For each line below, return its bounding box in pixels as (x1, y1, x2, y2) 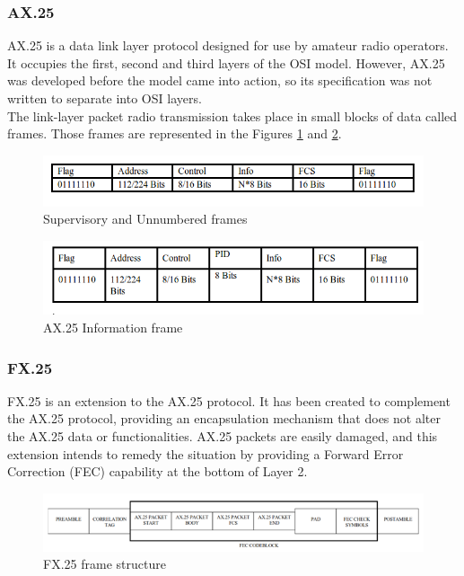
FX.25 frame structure (43, 554, 166, 573)
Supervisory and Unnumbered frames (43, 209, 248, 228)
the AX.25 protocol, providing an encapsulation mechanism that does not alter (7, 409, 441, 428)
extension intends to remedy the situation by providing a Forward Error (7, 444, 404, 463)
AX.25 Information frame (43, 318, 183, 337)
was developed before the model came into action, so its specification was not (7, 71, 433, 90)
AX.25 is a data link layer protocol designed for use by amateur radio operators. (7, 36, 449, 55)
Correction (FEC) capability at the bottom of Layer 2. (7, 462, 308, 481)
